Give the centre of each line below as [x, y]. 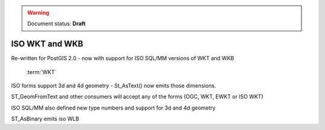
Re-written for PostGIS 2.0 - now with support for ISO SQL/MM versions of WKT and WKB [122, 58]
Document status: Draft [57, 23]
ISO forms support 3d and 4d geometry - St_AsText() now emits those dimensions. [114, 86]
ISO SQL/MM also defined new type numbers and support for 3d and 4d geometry [113, 108]
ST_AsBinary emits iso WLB [45, 119]
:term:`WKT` [41, 72]
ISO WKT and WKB [47, 44]
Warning [38, 13]
